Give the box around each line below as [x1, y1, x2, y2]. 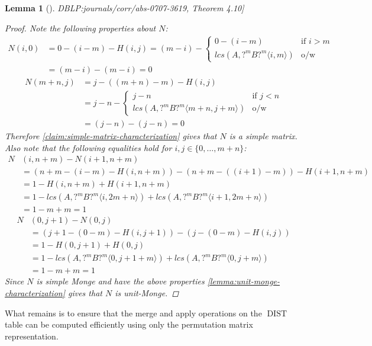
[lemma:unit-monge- [207, 275, 280, 287]
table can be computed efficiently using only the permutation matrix [5, 318, 253, 331]
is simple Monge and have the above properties [36, 275, 205, 287]
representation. [5, 329, 59, 342]
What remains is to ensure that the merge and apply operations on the [5, 306, 262, 319]
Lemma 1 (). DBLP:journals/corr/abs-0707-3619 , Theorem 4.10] [5, 2, 244, 14]
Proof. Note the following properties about [5, 21, 156, 34]
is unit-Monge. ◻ [115, 287, 179, 299]
